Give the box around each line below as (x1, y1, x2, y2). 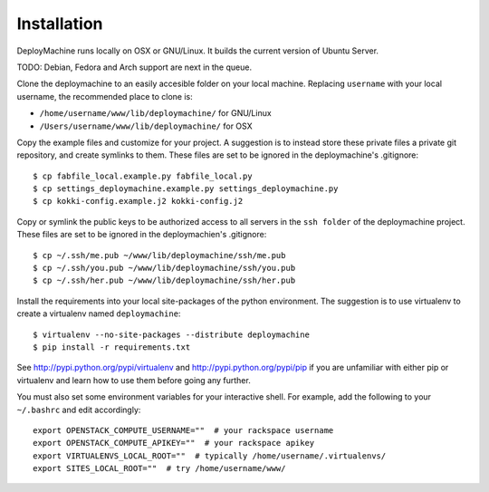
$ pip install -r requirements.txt (33, 342, 191, 352)
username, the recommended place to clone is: (16, 91, 194, 101)
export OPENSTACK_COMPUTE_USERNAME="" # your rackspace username (33, 425, 334, 435)
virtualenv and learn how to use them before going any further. (16, 374, 251, 385)
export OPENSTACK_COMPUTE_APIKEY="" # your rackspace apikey (33, 438, 315, 449)
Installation (16, 14, 103, 34)
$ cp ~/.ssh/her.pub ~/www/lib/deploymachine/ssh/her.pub (33, 275, 296, 285)
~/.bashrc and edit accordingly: (16, 404, 141, 415)
